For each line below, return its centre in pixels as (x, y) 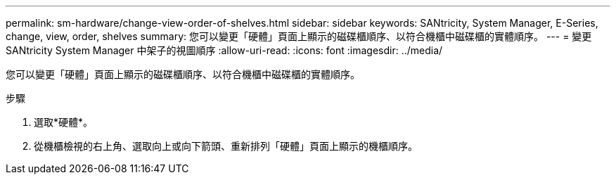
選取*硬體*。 (64, 122)
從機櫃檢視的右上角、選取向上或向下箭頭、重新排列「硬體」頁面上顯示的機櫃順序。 (226, 146)
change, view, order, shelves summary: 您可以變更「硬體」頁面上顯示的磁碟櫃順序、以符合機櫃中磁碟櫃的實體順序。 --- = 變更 (299, 36)
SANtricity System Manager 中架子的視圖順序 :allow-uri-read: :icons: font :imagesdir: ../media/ (224, 50)
